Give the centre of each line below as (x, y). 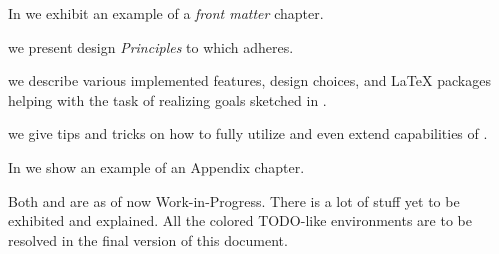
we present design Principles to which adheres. (151, 46)
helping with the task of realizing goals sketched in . (167, 99)
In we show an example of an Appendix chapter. (156, 166)
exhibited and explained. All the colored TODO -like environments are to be (240, 220)
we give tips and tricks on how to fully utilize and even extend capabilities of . (248, 133)
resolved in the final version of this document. (148, 239)
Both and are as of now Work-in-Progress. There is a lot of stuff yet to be (234, 200)
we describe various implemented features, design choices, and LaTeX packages (249, 80)
